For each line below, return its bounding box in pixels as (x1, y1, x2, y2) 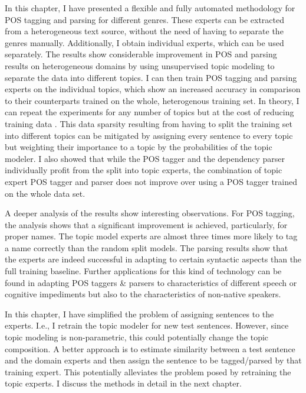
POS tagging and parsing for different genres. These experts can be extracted (5, 13, 285, 25)
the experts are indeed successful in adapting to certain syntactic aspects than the (5, 253, 302, 265)
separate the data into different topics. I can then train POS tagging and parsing (5, 71, 297, 83)
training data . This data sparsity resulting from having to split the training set (5, 117, 292, 129)
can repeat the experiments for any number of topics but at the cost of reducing (5, 106, 294, 118)
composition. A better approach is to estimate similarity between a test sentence (5, 342, 295, 355)
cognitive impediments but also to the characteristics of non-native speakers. (5, 288, 281, 300)
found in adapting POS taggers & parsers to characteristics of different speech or (5, 276, 297, 288)
